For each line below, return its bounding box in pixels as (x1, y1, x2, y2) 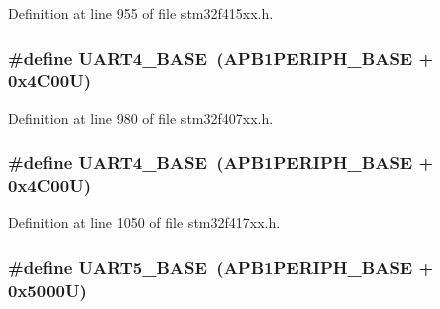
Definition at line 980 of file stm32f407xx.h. (8, 107, 274, 128)
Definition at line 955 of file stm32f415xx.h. (8, 3, 274, 23)
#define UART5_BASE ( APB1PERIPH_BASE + (8, 254, 434, 279)
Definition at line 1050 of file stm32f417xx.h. (8, 212, 281, 233)
